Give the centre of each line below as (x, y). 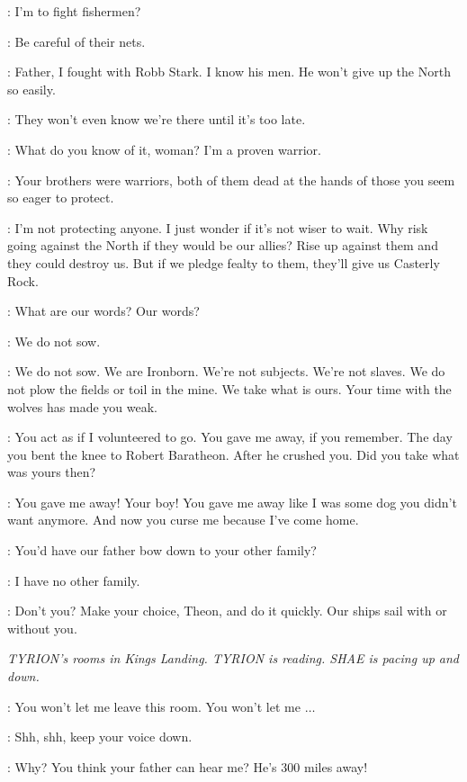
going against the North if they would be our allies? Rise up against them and (223, 245)
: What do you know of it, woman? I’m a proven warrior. (164, 149)
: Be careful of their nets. (76, 41)
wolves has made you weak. (82, 406)
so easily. (31, 89)
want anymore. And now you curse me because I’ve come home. (183, 520)
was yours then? (52, 472)
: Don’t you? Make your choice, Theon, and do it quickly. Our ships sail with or (227, 611)
